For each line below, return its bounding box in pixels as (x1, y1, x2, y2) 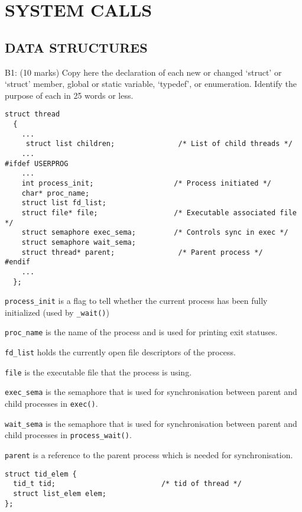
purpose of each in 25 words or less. (5, 89, 134, 101)
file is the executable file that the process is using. (5, 365, 192, 378)
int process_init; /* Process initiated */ (21, 179, 272, 187)
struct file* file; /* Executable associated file (21, 208, 297, 217)
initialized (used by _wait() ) (5, 306, 109, 318)
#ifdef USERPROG (5, 159, 69, 168)
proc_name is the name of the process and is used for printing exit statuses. (5, 326, 278, 338)
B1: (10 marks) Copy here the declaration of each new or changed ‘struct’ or (5, 66, 282, 78)
